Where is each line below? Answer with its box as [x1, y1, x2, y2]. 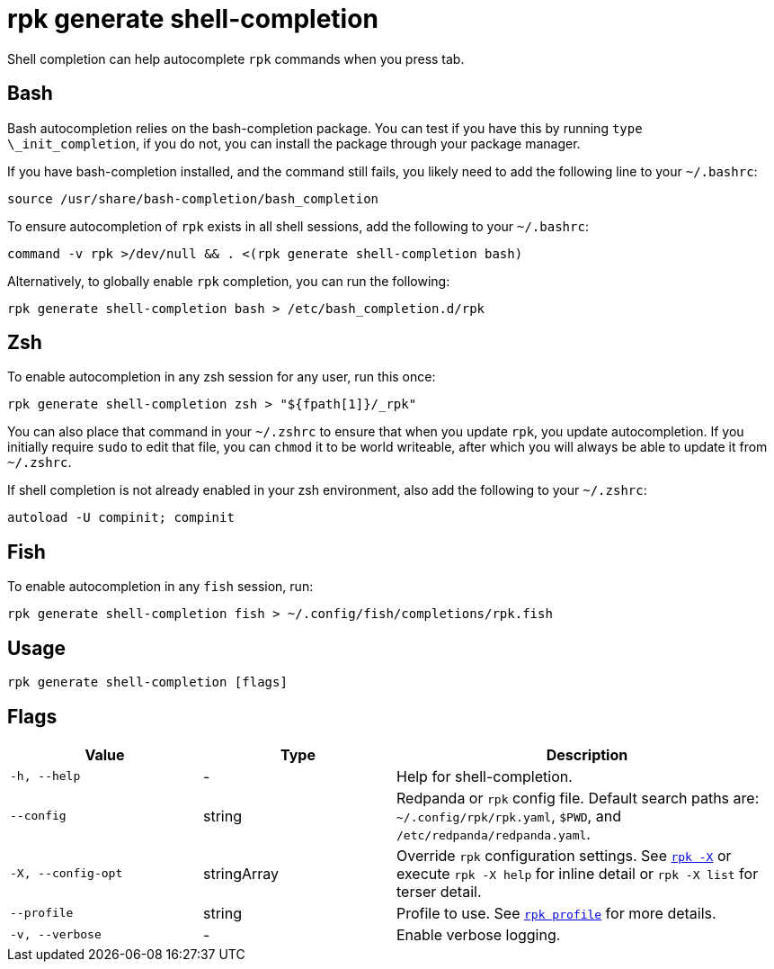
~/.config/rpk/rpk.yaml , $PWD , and [396, 806, 621, 825]
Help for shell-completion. [396, 767, 573, 785]
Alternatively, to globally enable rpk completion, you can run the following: [7, 273, 450, 289]
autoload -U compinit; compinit [7, 510, 235, 525]
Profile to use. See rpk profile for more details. [396, 903, 716, 922]
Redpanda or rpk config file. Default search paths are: [396, 788, 760, 807]
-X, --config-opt [10, 866, 123, 881]
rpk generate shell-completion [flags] [7, 675, 288, 690]
